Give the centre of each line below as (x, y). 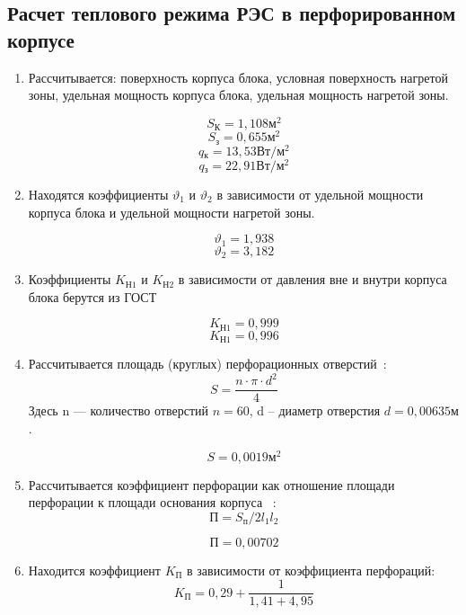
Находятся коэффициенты (98, 194)
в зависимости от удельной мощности (320, 194)
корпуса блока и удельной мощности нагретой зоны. (171, 212)
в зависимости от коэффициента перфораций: (311, 570)
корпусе (41, 39)
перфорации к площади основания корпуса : (152, 502)
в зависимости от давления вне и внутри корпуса (312, 279)
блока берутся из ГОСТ (92, 296)
